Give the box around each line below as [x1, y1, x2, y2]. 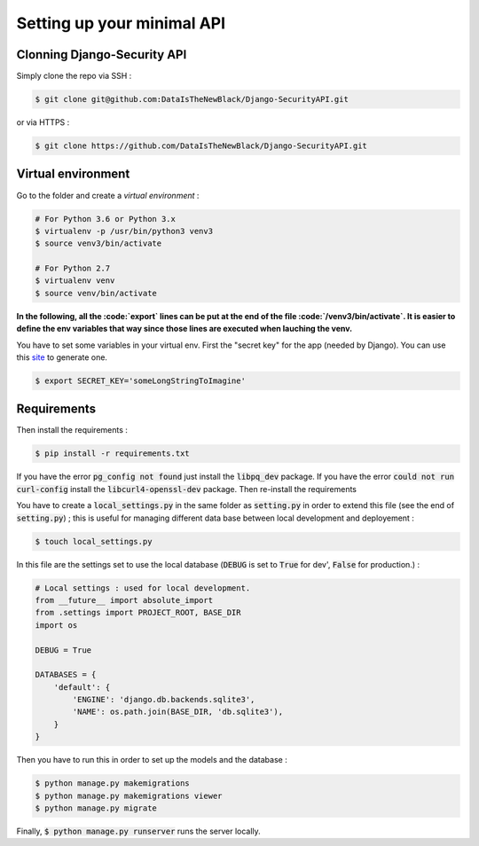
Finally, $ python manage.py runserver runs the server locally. [16, 826, 261, 836]
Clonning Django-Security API [16, 47, 187, 62]
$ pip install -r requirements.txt [35, 449, 190, 458]
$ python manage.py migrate [35, 803, 157, 813]
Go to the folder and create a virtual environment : [16, 190, 200, 200]
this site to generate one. [16, 352, 108, 363]
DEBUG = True [35, 645, 92, 655]
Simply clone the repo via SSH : [16, 71, 132, 82]
